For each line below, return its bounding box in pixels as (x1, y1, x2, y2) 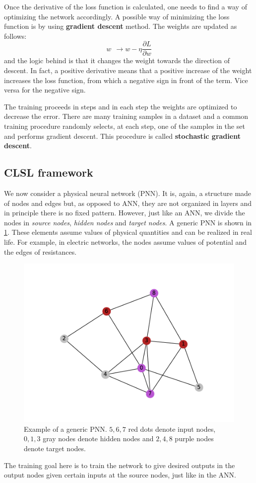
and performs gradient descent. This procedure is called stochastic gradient (4, 130, 241, 141)
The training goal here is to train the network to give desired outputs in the (4, 460, 235, 470)
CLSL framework (4, 165, 93, 180)
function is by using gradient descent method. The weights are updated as (4, 21, 237, 31)
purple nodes (175, 433, 214, 444)
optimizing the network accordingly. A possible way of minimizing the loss (4, 11, 230, 21)
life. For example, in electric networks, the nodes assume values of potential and (4, 236, 247, 247)
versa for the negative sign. (4, 85, 86, 95)
